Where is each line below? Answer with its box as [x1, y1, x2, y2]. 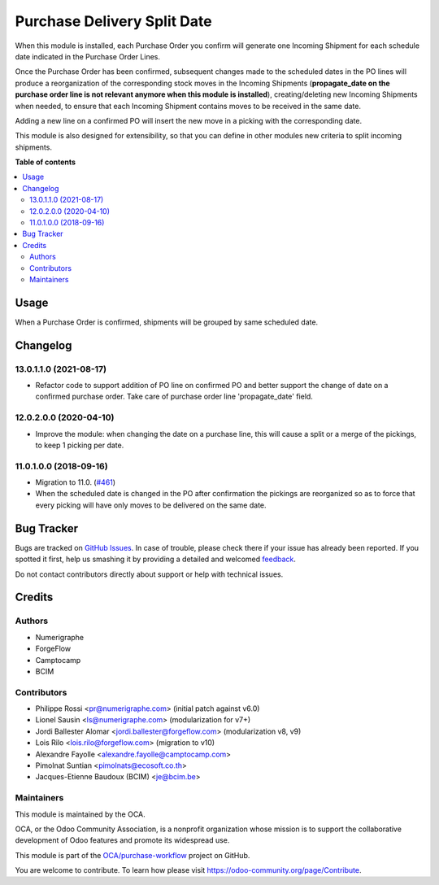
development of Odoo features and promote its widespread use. [15, 835, 230, 845]
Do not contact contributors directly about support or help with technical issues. [15, 569, 284, 579]
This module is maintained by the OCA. [15, 809, 146, 819]
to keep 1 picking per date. [35, 440, 124, 450]
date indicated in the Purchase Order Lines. [15, 51, 161, 61]
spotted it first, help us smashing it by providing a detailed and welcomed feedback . [15, 554, 297, 565]
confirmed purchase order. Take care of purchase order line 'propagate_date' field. [35, 391, 313, 402]
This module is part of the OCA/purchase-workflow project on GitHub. [15, 850, 250, 860]
